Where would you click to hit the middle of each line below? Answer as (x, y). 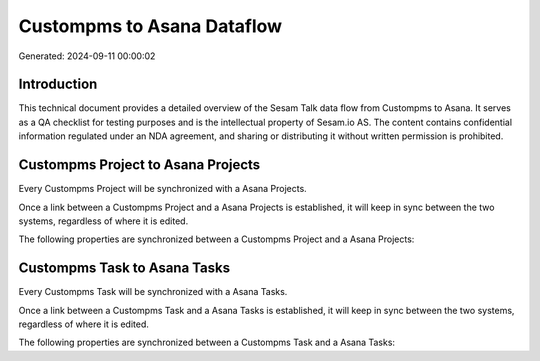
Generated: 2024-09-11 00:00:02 (87, 56)
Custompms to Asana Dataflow (150, 26)
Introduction (58, 84)
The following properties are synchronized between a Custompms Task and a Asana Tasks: (206, 342)
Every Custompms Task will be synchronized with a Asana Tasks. (153, 292)
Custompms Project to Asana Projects (139, 165)
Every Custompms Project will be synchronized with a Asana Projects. (162, 189)
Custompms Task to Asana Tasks (124, 268)
